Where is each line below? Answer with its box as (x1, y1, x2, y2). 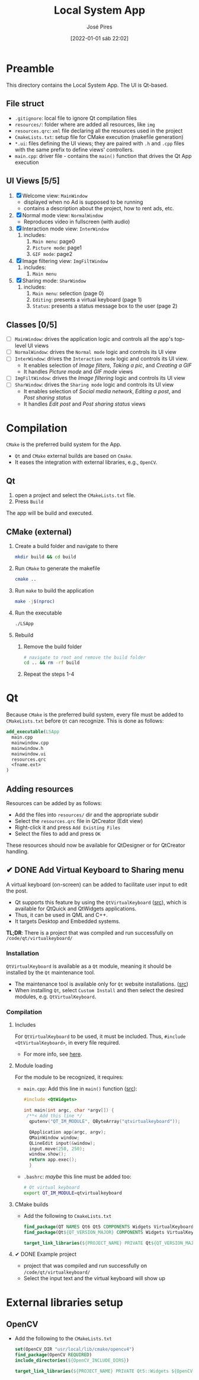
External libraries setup (6, 1296, 123, 1309)
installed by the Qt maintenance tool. (6, 969, 95, 976)
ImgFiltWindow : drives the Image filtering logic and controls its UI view (14, 375, 185, 382)
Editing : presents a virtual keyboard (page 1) (32, 296, 142, 303)
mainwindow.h (11, 745, 44, 751)
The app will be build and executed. (6, 509, 94, 517)
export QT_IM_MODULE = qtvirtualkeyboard (23, 1190, 123, 1196)
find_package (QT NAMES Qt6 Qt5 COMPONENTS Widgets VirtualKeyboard (23, 1224, 194, 1230)
